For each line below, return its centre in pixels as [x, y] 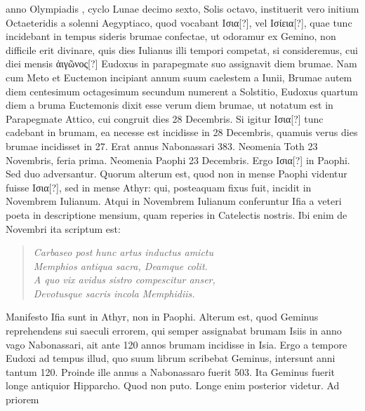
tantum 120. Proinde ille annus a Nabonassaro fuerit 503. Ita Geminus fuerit [171, 371]
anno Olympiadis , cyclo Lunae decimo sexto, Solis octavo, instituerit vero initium [182, 8]
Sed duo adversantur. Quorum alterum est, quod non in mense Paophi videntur [177, 174]
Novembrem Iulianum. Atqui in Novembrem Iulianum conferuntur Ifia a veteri [174, 201]
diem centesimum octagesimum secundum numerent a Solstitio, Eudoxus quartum [182, 91]
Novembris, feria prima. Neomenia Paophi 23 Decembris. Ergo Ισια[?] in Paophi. [178, 160]
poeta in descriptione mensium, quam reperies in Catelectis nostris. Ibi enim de [177, 214]
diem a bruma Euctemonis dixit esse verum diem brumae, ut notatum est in [170, 105]
